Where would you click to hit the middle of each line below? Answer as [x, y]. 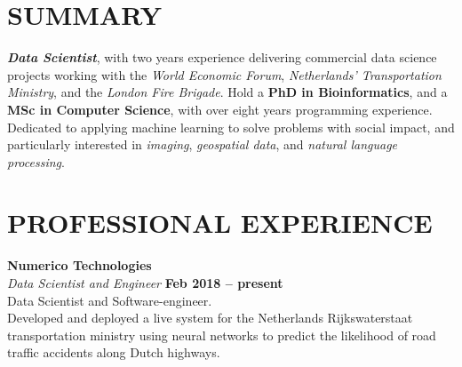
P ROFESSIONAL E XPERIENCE [220, 223]
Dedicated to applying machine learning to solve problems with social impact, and [231, 127]
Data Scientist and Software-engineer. [110, 300]
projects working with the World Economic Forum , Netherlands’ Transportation [224, 74]
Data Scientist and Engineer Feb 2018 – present [145, 283]
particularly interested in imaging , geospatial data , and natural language [203, 144]
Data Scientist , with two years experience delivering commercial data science [222, 57]
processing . [36, 161]
